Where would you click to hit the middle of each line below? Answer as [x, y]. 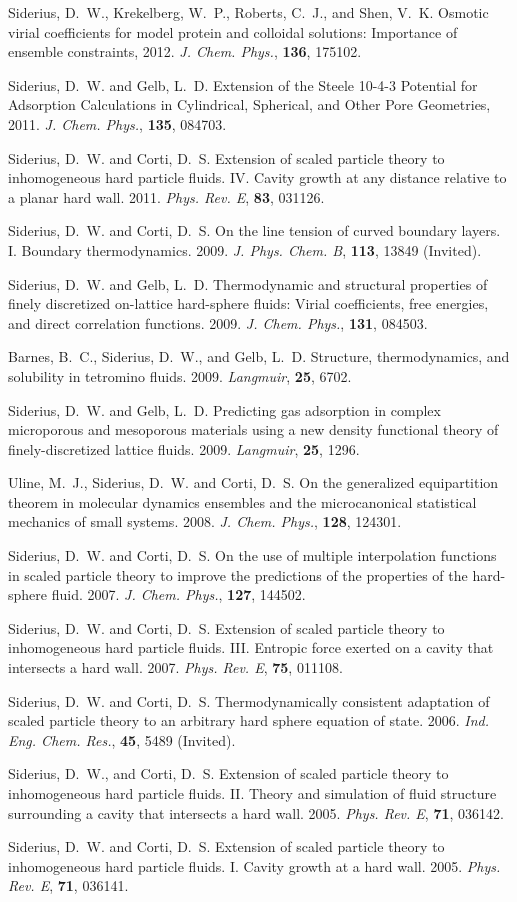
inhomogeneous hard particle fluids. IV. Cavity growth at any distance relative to [257, 177]
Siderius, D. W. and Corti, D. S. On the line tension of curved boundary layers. [254, 230]
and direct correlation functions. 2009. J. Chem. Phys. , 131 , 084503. [218, 322]
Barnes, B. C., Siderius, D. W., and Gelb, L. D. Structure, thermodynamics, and [259, 356]
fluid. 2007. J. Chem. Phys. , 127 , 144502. [178, 594]
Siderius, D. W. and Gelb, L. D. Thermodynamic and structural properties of [248, 283]
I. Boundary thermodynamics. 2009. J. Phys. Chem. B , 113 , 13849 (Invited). [245, 249]
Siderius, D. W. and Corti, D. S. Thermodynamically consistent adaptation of [249, 700]
